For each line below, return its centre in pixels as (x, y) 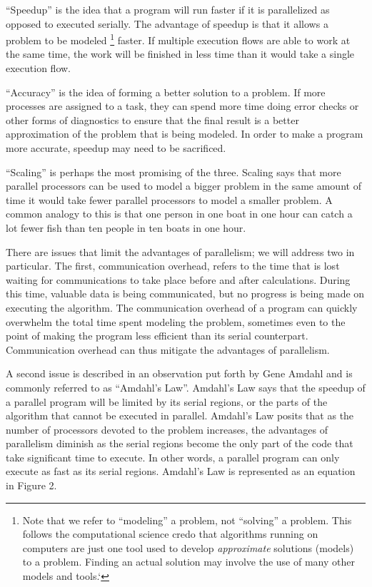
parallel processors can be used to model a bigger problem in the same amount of (184, 186)
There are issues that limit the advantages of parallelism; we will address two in (180, 251)
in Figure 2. (31, 485)
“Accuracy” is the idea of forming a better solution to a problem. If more (166, 92)
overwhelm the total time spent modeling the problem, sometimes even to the (176, 321)
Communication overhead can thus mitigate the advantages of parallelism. (168, 349)
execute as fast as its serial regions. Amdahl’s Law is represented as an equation (181, 471)
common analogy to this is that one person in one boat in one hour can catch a (179, 214)
